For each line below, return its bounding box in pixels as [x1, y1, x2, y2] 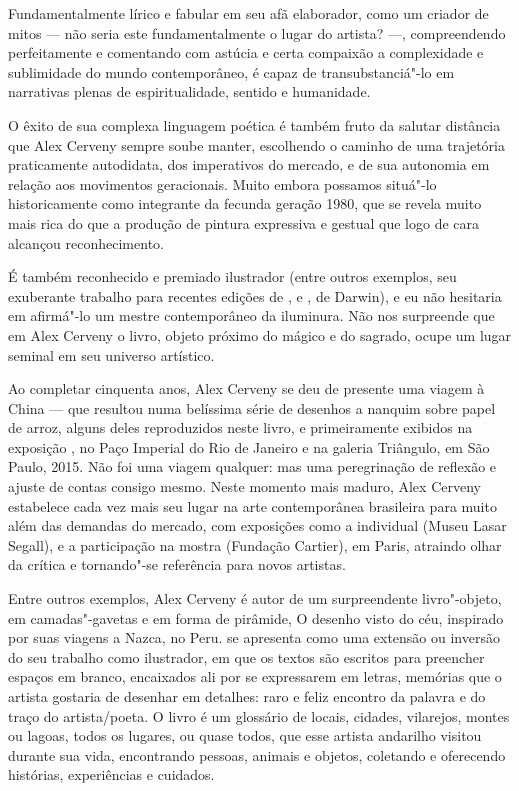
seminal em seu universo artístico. [8, 344, 215, 365]
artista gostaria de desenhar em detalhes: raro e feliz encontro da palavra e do [8, 686, 486, 706]
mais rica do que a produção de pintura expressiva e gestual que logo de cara [8, 212, 480, 233]
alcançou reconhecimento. [8, 232, 164, 253]
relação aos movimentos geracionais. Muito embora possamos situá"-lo [8, 173, 437, 194]
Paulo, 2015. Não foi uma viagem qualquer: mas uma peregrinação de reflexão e [8, 456, 497, 477]
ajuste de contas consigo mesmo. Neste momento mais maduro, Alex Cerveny [8, 476, 481, 497]
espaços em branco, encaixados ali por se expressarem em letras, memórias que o [8, 666, 502, 687]
